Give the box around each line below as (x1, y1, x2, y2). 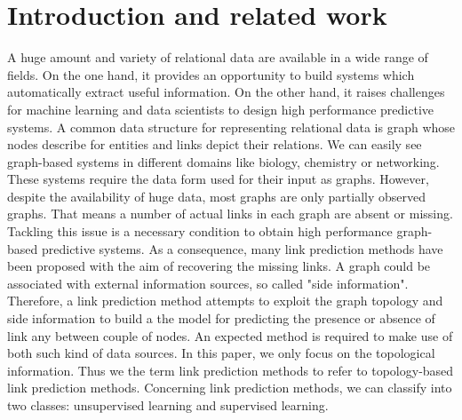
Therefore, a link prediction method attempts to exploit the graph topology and (7, 291, 443, 310)
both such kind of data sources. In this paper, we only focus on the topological (7, 344, 435, 362)
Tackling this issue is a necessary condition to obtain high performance (7, 222, 393, 241)
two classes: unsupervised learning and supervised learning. (7, 396, 329, 414)
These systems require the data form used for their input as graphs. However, (7, 170, 429, 188)
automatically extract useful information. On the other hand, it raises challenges (7, 83, 445, 101)
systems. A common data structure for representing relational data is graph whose (7, 117, 456, 136)
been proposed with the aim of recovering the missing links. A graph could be (7, 257, 431, 275)
